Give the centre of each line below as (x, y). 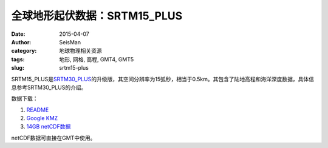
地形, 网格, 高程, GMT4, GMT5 (97, 59)
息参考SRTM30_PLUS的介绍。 (49, 87)
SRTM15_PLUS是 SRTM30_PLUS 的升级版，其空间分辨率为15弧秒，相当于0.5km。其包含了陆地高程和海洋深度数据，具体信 (162, 79)
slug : (18, 68)
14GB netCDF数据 (49, 127)
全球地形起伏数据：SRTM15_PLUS (97, 16)
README (38, 110)
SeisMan (70, 42)
